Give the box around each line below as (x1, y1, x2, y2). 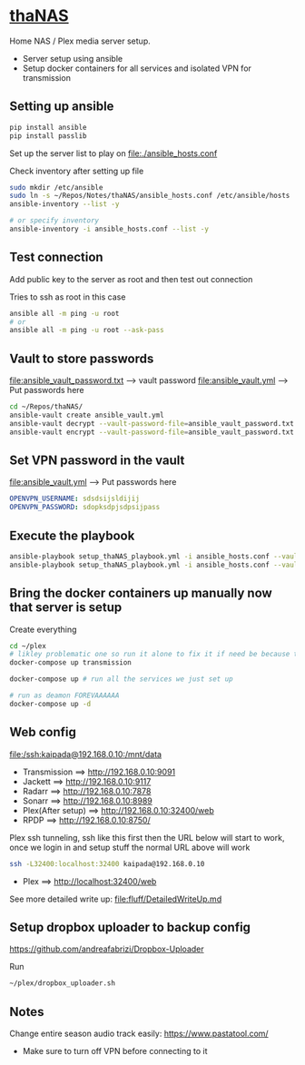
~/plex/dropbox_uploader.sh (9, 979, 116, 988)
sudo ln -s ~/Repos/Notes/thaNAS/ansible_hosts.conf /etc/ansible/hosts (9, 192, 290, 201)
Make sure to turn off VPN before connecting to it (22, 1046, 208, 1056)
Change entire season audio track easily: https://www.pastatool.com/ (9, 1028, 270, 1039)
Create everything (9, 624, 77, 635)
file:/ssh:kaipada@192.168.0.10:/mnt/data (9, 748, 162, 759)
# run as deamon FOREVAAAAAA (9, 691, 120, 700)
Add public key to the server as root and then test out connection (9, 273, 253, 284)
